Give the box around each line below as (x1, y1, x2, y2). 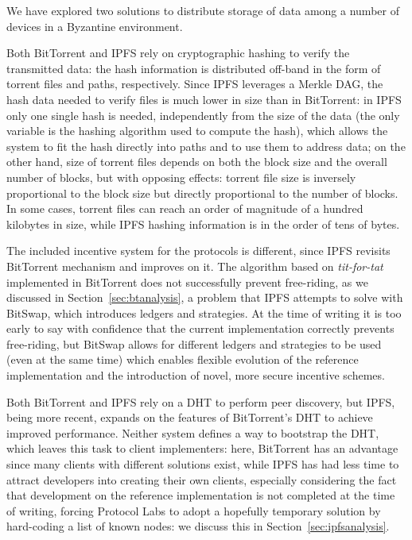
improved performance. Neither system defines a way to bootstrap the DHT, (6, 424, 379, 441)
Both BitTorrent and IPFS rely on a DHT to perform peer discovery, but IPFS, (6, 393, 395, 410)
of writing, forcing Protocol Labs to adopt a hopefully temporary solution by (6, 502, 381, 519)
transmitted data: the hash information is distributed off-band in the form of (6, 60, 381, 76)
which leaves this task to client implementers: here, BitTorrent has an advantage (6, 440, 398, 457)
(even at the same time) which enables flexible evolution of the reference (6, 351, 359, 368)
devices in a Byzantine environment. (6, 17, 183, 34)
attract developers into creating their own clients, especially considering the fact (6, 471, 397, 488)
